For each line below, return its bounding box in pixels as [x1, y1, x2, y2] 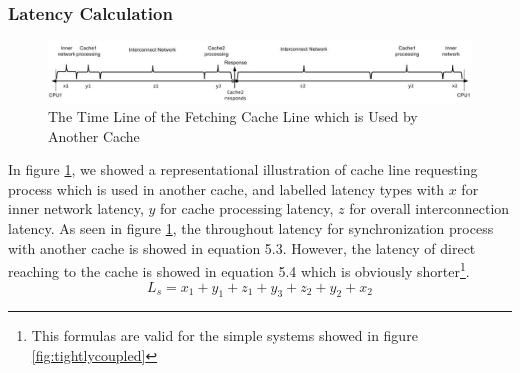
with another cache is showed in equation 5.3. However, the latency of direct [8, 237, 476, 258]
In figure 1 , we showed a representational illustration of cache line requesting [8, 159, 478, 180]
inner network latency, [8, 198, 144, 219]
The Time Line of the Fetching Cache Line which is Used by [48, 106, 418, 127]
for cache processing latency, [160, 198, 334, 219]
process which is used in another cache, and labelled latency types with [8, 178, 445, 199]
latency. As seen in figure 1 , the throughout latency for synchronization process [8, 218, 494, 239]
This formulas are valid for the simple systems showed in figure [31, 325, 418, 346]
